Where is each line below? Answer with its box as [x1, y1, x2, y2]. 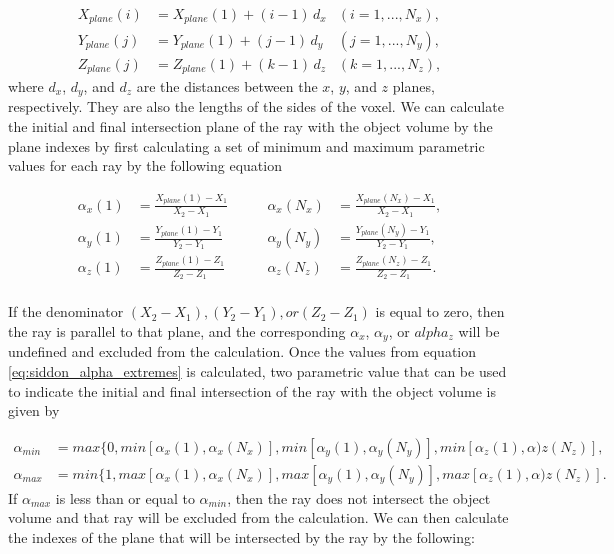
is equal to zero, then [375, 301, 505, 322]
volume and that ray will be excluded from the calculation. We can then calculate [8, 507, 509, 528]
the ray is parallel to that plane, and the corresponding [8, 320, 346, 341]
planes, [392, 76, 435, 96]
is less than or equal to [55, 487, 195, 508]
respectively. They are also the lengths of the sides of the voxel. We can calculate [8, 96, 504, 117]
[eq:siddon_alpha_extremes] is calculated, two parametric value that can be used [8, 360, 507, 381]
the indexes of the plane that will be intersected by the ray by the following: [8, 526, 475, 547]
